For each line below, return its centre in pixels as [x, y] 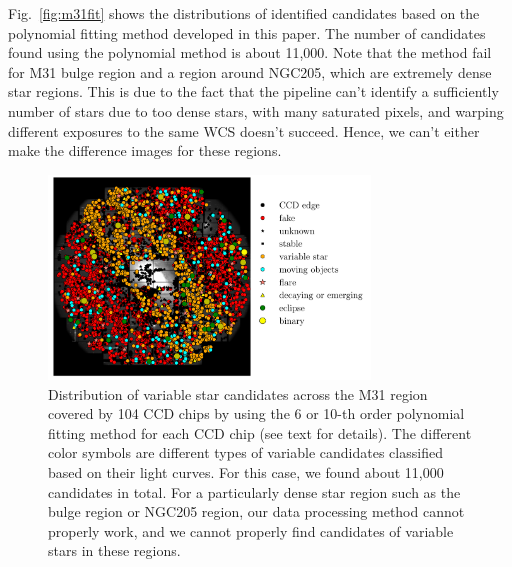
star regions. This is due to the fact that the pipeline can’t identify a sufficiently [253, 91]
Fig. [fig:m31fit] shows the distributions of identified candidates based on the [244, 13]
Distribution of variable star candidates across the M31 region [238, 393]
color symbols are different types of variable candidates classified [245, 452]
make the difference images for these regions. [145, 150]
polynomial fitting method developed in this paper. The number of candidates [247, 32]
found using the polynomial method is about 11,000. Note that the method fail [250, 52]
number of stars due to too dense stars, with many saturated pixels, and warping [256, 110]
